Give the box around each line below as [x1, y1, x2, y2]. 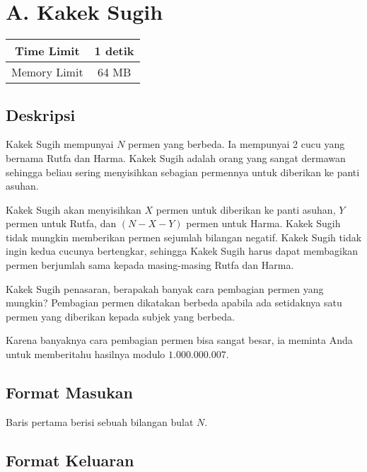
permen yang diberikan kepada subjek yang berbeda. [6, 309, 235, 323]
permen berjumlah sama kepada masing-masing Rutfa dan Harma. [6, 258, 294, 272]
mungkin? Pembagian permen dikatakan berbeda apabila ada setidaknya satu [6, 295, 342, 310]
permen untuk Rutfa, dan [6, 216, 117, 231]
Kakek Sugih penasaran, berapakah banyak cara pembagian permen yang [6, 281, 324, 296]
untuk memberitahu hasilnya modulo [6, 347, 165, 362]
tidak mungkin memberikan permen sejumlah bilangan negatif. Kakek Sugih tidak [6, 229, 362, 244]
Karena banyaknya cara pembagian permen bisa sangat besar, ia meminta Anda [6, 333, 353, 347]
